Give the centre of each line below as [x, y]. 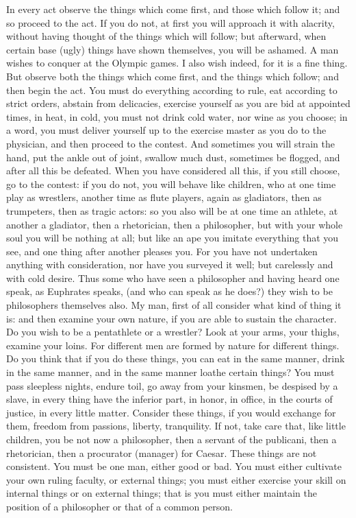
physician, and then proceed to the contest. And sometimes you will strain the [170, 143]
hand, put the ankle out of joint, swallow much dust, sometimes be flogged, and [173, 157]
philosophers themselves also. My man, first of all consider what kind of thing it [174, 305]
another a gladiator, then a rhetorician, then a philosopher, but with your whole [175, 224]
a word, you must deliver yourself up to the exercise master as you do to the [166, 130]
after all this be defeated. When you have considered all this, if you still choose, [173, 170]
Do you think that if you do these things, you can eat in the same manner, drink [176, 358]
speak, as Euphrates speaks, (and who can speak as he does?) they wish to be [169, 291]
